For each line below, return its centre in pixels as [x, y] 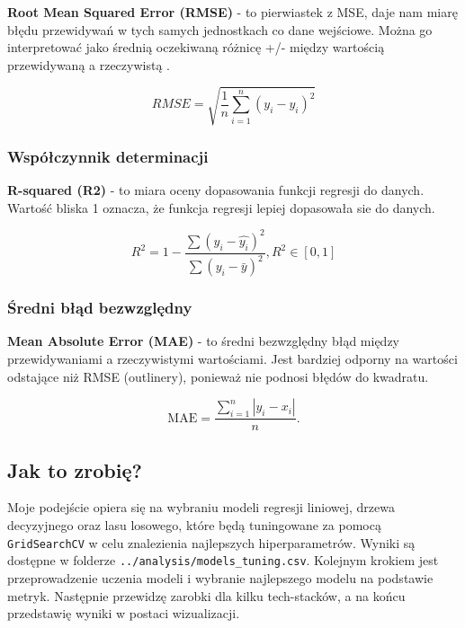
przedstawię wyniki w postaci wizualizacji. [124, 613]
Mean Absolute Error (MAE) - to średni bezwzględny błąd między [203, 341]
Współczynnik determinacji [108, 156]
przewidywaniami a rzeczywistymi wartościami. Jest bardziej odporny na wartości [232, 359]
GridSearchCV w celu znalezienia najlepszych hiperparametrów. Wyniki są [211, 542]
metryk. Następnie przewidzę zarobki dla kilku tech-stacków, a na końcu [206, 595]
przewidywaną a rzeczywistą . [89, 64]
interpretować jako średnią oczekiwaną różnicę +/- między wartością [196, 47]
